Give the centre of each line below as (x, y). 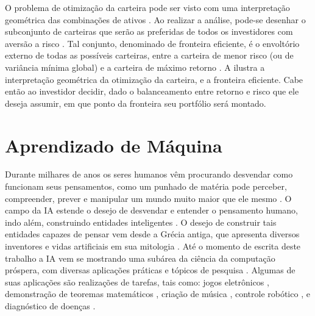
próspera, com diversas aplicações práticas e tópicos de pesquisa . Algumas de (150, 270)
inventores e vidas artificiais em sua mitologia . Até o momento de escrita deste (153, 246)
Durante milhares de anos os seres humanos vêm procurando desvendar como (149, 174)
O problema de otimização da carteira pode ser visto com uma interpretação (147, 7)
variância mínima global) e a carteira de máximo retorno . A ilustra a (135, 67)
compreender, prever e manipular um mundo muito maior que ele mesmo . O (148, 198)
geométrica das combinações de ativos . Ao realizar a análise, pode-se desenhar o (155, 19)
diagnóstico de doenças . (50, 306)
